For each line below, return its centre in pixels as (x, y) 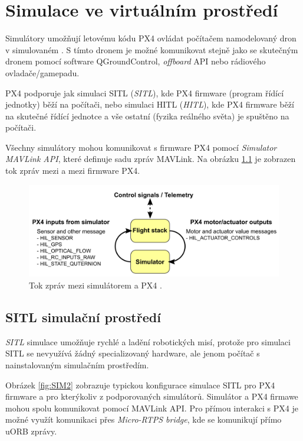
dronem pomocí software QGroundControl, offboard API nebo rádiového (136, 61)
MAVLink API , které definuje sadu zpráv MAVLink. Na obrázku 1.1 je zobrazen (151, 159)
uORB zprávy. (31, 431)
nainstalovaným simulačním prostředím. (77, 364)
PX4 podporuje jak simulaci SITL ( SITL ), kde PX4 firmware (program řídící (145, 93)
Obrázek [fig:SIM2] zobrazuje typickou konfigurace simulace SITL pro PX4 (140, 385)
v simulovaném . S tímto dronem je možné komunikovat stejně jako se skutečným (152, 49)
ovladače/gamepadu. (42, 72)
